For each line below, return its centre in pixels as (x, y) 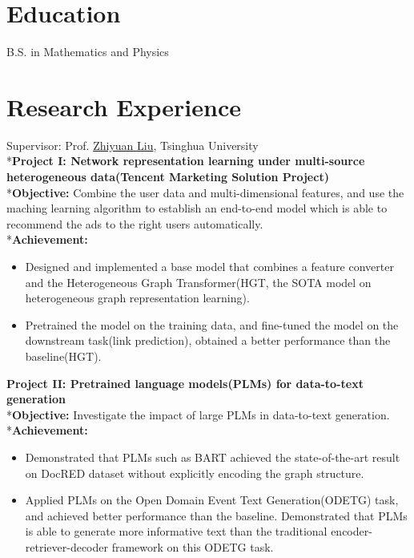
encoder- (352, 531)
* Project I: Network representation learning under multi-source (186, 161)
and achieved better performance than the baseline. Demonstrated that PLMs (216, 515)
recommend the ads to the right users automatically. (135, 223)
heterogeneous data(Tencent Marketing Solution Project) (168, 177)
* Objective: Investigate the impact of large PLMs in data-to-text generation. (198, 414)
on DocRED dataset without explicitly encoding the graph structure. (195, 473)
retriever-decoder (67, 546)
